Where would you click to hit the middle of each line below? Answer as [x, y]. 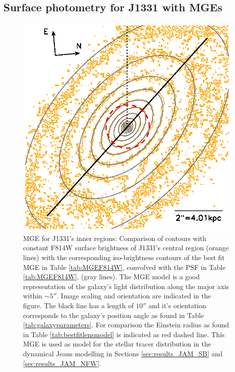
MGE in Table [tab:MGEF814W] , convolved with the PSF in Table [124, 267]
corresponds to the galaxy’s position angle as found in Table [114, 315]
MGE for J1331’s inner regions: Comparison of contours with [115, 238]
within [33, 296]
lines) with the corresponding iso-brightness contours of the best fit [124, 257]
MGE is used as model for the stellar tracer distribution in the [117, 344]
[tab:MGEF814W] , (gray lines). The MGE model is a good [111, 277]
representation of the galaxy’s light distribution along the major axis [126, 286]
